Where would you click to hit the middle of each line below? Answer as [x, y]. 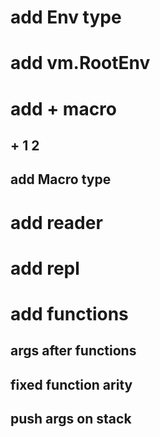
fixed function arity [71, 384]
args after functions [73, 351]
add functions [69, 313]
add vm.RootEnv [80, 63]
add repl [45, 268]
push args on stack [71, 419]
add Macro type [61, 179]
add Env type [66, 17]
